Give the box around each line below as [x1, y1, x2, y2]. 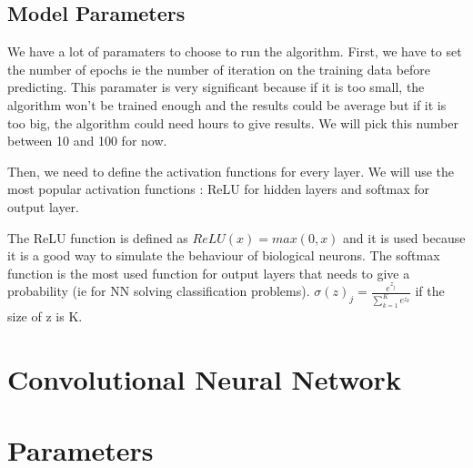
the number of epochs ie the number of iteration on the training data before [7, 59, 431, 78]
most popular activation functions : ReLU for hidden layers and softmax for [7, 179, 430, 198]
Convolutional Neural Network [7, 361, 401, 398]
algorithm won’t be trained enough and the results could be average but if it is [7, 95, 447, 114]
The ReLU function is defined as [7, 228, 188, 247]
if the [415, 281, 445, 300]
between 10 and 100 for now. [7, 131, 167, 150]
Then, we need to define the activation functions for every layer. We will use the [7, 161, 455, 180]
